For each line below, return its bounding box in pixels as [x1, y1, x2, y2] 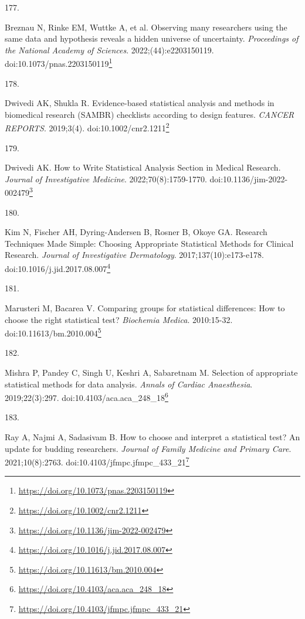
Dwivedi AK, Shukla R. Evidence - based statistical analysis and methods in [5, 97, 274, 109]
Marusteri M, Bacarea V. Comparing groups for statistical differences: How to [5, 301, 285, 314]
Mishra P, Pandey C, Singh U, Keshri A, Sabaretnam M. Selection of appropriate [5, 366, 298, 378]
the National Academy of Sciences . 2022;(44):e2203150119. [5, 43, 214, 56]
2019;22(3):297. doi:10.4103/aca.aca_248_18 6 [5, 390, 168, 403]
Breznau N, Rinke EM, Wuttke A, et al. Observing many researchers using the [5, 21, 287, 33]
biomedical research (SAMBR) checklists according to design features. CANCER [5, 108, 294, 120]
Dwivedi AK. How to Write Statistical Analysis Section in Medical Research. [5, 161, 281, 174]
